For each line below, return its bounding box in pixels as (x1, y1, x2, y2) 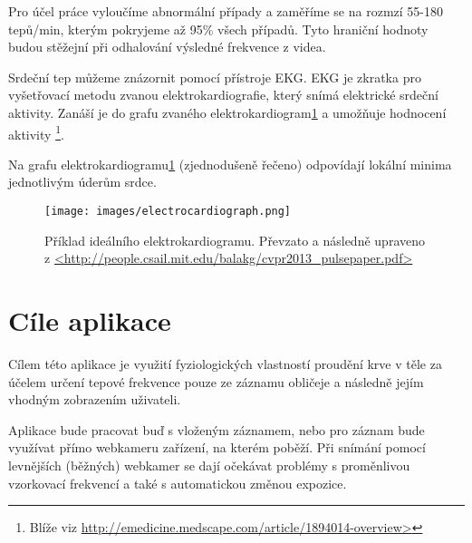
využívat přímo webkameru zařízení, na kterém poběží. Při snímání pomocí (8, 438, 426, 457)
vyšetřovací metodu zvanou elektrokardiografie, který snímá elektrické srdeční (8, 85, 438, 104)
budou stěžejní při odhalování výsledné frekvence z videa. (8, 37, 326, 56)
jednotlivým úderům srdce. (8, 172, 157, 191)
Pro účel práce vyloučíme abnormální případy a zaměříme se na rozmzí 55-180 (8, 2, 443, 20)
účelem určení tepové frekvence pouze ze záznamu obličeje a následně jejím (8, 372, 424, 391)
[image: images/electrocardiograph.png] (44, 205, 292, 218)
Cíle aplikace (8, 302, 171, 339)
